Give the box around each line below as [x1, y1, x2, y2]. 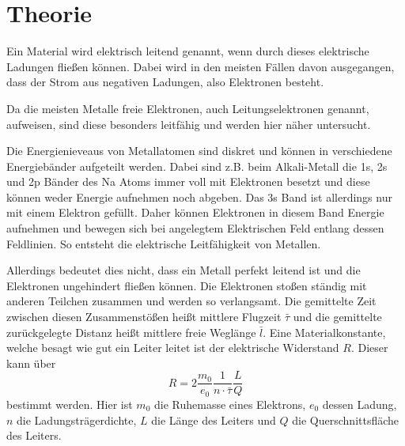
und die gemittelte [293, 308, 382, 325]
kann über [6, 354, 56, 371]
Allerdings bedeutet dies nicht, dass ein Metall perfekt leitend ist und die [6, 262, 361, 278]
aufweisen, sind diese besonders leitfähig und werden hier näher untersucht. [6, 115, 371, 132]
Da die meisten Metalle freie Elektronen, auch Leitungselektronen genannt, [6, 100, 369, 116]
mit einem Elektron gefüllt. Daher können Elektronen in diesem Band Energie [6, 204, 384, 221]
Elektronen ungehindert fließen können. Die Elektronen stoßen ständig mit [6, 277, 367, 293]
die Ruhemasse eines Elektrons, [153, 395, 306, 412]
